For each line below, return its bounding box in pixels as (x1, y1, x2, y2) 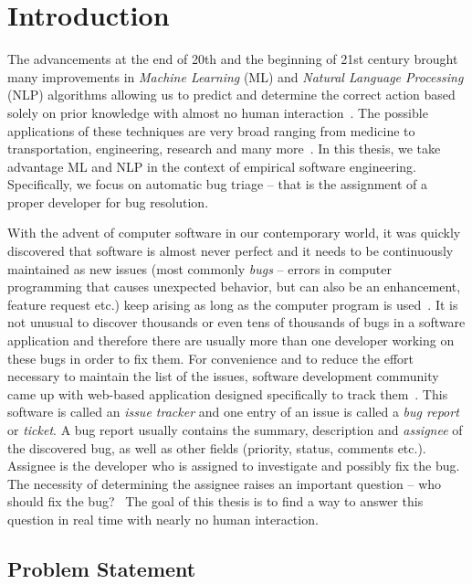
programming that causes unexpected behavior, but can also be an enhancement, (7, 277, 461, 296)
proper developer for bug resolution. (7, 192, 209, 211)
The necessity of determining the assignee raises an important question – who (7, 473, 442, 493)
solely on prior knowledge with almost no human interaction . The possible (7, 102, 428, 122)
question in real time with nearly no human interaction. (7, 509, 319, 528)
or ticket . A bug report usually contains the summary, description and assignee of (7, 420, 463, 439)
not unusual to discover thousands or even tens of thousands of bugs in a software (7, 313, 466, 332)
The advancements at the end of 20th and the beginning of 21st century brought (7, 49, 458, 69)
